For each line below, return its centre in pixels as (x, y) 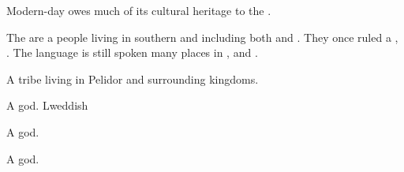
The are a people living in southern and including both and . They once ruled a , (202, 37)
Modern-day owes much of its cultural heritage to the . (139, 10)
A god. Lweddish (47, 105)
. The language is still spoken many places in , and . (132, 52)
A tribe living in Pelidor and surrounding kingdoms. (133, 79)
